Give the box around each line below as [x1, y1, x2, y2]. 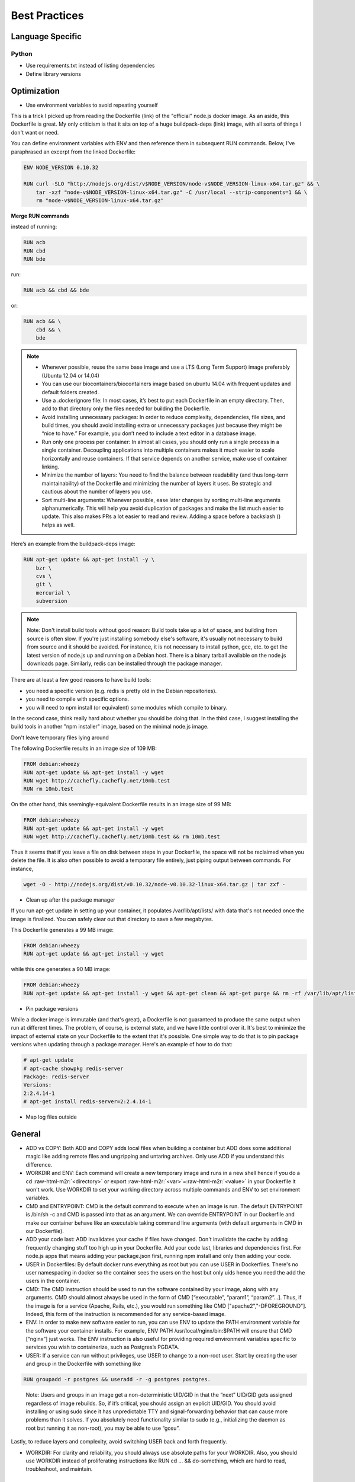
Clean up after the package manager [25, 896, 115, 903]
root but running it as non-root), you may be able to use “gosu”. [25, 1424, 180, 1432]
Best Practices [11, 9, 84, 22]
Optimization [11, 86, 60, 96]
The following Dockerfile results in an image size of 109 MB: [11, 745, 157, 752]
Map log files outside [25, 1113, 77, 1120]
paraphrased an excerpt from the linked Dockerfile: [11, 148, 136, 155]
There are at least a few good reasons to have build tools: [11, 676, 151, 683]
